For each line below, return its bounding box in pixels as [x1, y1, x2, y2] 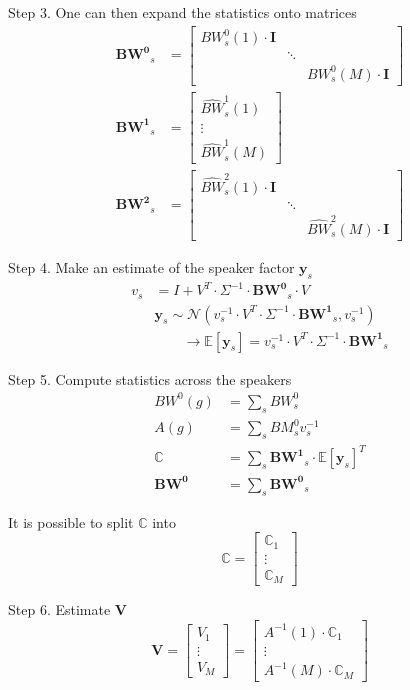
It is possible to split [8, 511, 134, 532]
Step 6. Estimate [8, 599, 111, 620]
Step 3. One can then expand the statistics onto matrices [8, 2, 357, 22]
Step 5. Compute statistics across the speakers [8, 368, 292, 389]
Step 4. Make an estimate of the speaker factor [8, 256, 295, 277]
